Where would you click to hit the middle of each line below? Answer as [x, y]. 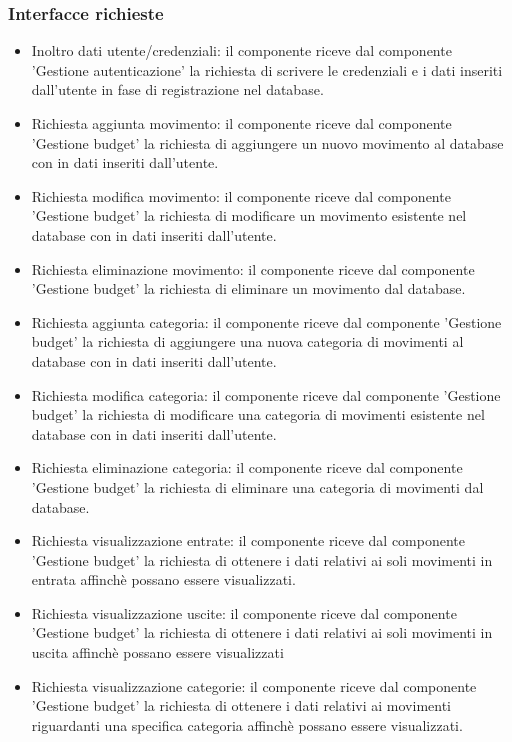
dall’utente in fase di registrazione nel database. [177, 89]
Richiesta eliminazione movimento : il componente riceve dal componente [253, 268]
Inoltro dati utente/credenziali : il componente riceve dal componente [241, 50]
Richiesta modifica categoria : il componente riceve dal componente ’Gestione [266, 394]
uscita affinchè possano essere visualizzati [157, 652]
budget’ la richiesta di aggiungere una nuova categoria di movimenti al [247, 341]
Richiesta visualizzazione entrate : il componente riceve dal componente [248, 540]
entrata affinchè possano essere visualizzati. [163, 579]
